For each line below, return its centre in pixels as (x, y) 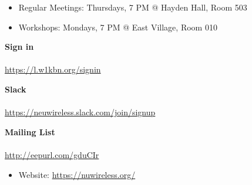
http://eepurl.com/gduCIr (52, 154)
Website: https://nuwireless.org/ (77, 174)
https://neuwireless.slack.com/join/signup (80, 112)
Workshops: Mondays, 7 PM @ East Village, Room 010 (118, 27)
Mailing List (30, 131)
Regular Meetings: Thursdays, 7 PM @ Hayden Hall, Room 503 (133, 7)
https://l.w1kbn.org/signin (53, 69)
